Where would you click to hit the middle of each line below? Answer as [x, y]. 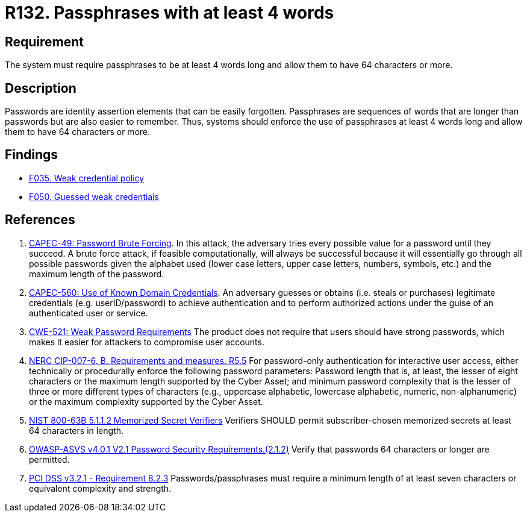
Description [41, 88]
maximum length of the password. [97, 274]
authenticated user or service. [89, 313]
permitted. [49, 459]
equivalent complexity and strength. [100, 488]
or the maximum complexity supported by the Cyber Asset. [146, 401]
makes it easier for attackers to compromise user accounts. [147, 342]
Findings [32, 155]
